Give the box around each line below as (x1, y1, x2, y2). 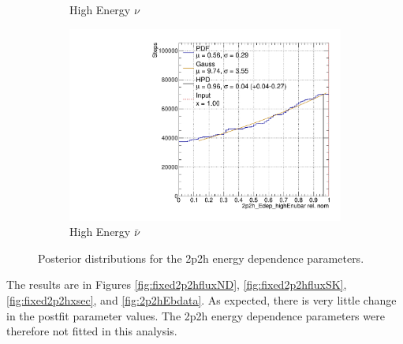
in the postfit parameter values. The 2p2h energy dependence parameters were (6, 307, 385, 323)
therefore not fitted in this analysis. (6, 323, 177, 339)
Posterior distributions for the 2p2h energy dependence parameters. (38, 249, 364, 266)
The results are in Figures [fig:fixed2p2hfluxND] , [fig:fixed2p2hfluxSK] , (6, 276, 347, 293)
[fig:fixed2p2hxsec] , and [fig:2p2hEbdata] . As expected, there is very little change (6, 292, 397, 308)
